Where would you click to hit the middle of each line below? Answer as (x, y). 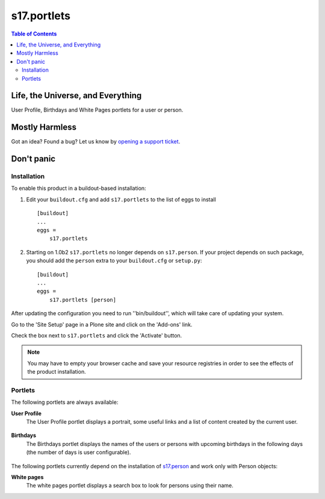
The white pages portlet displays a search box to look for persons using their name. (130, 486)
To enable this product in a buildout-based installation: (79, 188)
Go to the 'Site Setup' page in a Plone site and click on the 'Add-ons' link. (102, 324)
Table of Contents (34, 34)
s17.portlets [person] (83, 300)
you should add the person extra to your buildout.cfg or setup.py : (114, 261)
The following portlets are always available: (65, 402)
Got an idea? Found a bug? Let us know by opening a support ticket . (96, 142)
